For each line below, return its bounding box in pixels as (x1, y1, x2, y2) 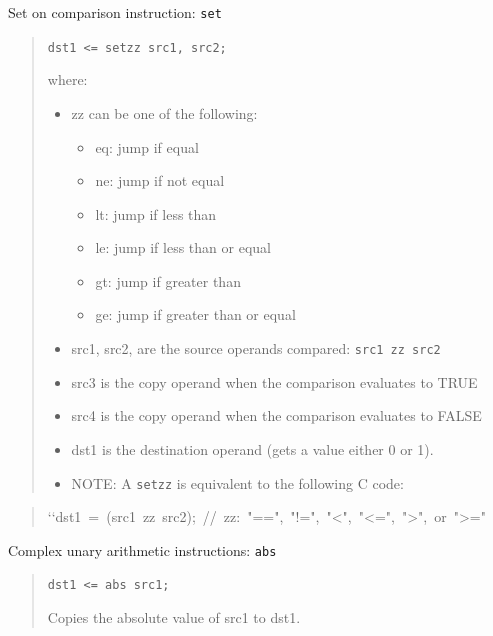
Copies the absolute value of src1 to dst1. (47, 607, 301, 628)
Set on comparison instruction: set (8, 2, 222, 22)
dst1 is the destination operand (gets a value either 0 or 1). (71, 438, 434, 459)
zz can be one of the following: (71, 102, 258, 123)
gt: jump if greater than (95, 270, 241, 291)
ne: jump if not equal (95, 170, 225, 191)
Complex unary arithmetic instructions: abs (8, 539, 277, 560)
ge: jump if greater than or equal (95, 304, 296, 325)
